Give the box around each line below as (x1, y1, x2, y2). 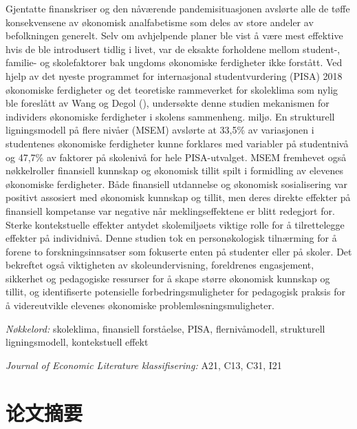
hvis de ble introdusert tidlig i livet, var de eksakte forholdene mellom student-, (6, 41, 340, 56)
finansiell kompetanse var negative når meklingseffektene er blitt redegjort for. (6, 203, 335, 218)
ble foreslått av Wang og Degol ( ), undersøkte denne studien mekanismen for (6, 96, 329, 110)
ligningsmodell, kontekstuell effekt (6, 335, 149, 349)
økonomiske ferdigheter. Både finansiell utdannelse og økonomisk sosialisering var (6, 176, 348, 191)
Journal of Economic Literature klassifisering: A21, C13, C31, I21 (6, 357, 282, 372)
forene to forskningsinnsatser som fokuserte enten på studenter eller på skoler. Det (6, 244, 352, 258)
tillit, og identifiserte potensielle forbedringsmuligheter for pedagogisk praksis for (6, 284, 345, 299)
